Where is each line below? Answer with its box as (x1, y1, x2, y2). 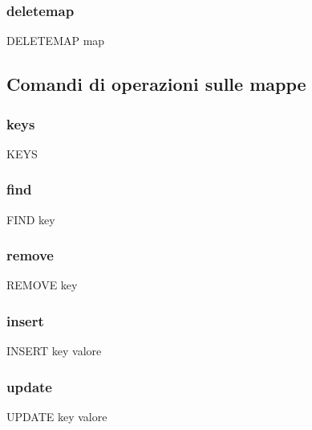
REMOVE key (6, 276, 78, 293)
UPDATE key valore (6, 408, 107, 425)
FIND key (6, 211, 55, 227)
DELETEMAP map (6, 32, 105, 49)
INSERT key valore (6, 342, 102, 359)
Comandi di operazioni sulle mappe (6, 72, 306, 96)
